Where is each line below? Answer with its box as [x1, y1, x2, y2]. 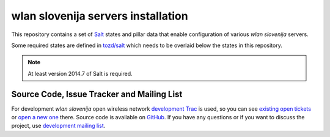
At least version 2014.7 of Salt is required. [28, 70, 133, 77]
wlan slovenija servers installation [11, 9, 189, 23]
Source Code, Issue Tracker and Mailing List [11, 89, 183, 99]
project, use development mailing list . [11, 122, 106, 130]
